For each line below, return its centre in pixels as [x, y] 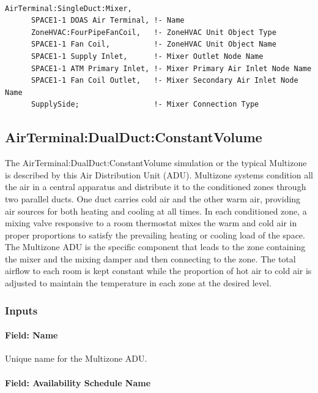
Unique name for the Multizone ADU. [76, 358]
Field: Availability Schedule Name [78, 382]
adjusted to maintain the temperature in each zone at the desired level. [138, 283]
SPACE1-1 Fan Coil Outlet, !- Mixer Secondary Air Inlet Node [165, 81]
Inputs [21, 310]
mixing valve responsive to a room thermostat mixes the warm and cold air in [151, 223]
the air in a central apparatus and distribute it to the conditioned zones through [156, 187]
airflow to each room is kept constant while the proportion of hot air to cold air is [158, 271]
